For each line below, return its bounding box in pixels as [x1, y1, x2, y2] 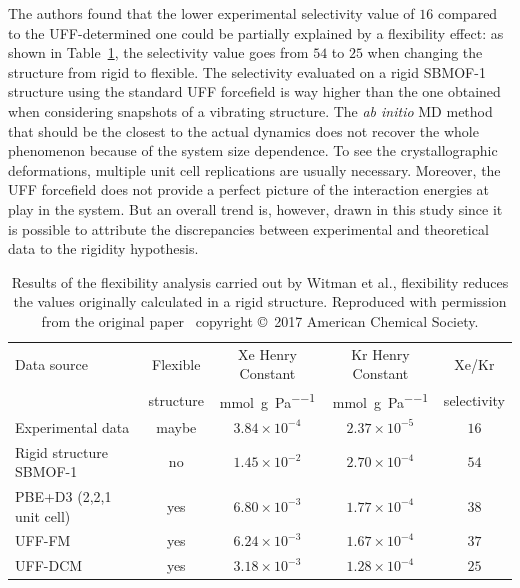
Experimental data [15, 416, 130, 437]
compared [437, 3, 498, 23]
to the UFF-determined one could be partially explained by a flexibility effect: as [8, 22, 504, 43]
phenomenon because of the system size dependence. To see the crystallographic [8, 140, 498, 161]
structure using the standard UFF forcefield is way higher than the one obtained [8, 81, 501, 102]
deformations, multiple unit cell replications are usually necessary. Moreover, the [8, 159, 501, 180]
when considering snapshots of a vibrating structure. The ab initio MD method [8, 100, 493, 121]
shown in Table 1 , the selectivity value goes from [8, 42, 309, 63]
